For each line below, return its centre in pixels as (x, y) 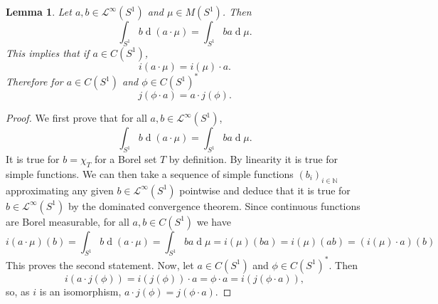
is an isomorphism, (80, 291)
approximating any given (60, 190)
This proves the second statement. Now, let (100, 264)
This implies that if (48, 52)
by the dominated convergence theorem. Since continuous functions (214, 205)
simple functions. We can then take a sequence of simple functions (150, 173)
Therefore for (34, 82)
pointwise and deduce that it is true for (265, 190)
